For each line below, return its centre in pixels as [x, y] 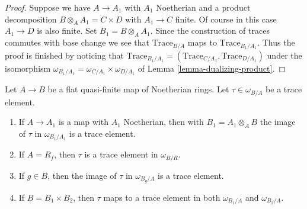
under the [284, 55]
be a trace [284, 89]
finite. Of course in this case [226, 19]
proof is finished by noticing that [64, 55]
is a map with [83, 122]
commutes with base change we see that [77, 42]
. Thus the [276, 42]
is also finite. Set [67, 30]
